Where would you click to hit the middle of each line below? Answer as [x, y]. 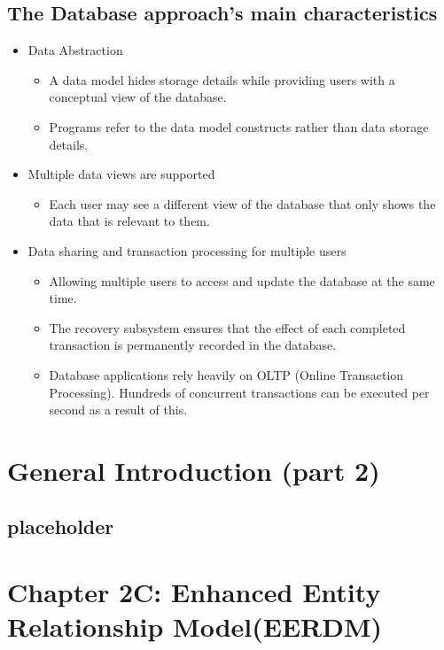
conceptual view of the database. [138, 97]
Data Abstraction [75, 50]
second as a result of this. [118, 410]
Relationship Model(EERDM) [195, 627]
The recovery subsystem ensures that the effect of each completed [227, 327]
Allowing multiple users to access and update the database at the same [242, 280]
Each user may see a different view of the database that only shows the [242, 203]
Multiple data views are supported [121, 174]
